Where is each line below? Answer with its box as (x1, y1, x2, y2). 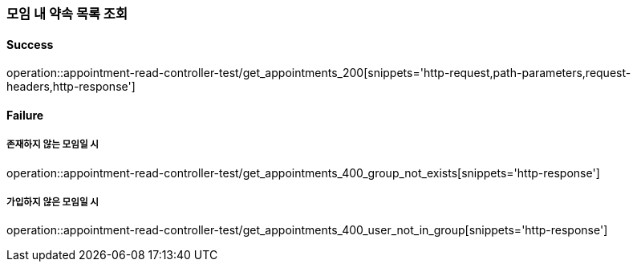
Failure (6, 108, 44, 122)
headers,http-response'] (6, 79, 136, 94)
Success (6, 37, 54, 51)
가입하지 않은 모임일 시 (6, 197, 99, 208)
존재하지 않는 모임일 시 (6, 139, 99, 151)
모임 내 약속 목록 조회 (6, 6, 128, 22)
